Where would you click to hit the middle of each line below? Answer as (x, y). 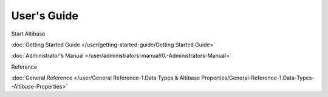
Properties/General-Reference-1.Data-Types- (258, 78)
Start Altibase (28, 34)
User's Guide (45, 16)
